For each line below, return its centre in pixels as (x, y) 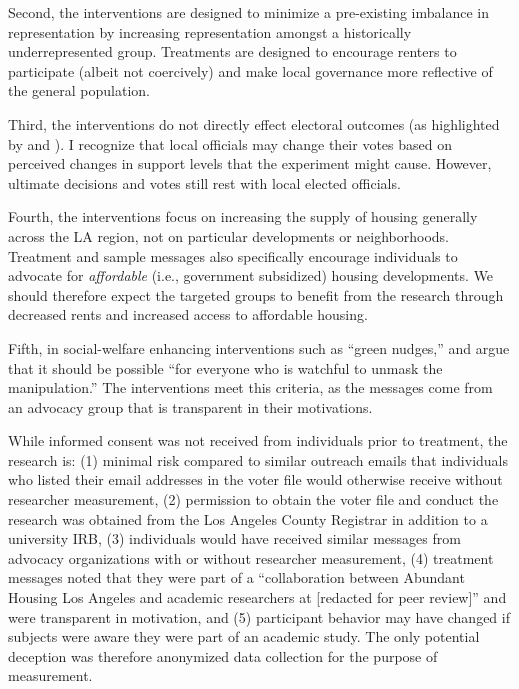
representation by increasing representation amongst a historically (210, 31)
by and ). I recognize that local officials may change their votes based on (230, 143)
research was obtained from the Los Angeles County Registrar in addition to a (248, 518)
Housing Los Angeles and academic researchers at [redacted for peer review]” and (257, 597)
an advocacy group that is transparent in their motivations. (190, 406)
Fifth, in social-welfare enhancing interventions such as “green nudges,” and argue (259, 347)
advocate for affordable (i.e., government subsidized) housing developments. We (251, 275)
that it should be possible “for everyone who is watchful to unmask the (225, 367)
